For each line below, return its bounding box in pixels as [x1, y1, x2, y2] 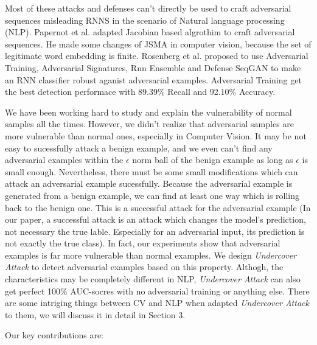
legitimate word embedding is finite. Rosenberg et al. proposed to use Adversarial [5, 49, 308, 62]
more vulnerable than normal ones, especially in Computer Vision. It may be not [5, 129, 307, 142]
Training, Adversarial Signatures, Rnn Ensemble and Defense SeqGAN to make [5, 61, 301, 74]
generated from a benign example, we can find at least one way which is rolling [5, 189, 300, 201]
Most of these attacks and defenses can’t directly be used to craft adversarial [5, 2, 291, 14]
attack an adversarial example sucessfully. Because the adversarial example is [5, 177, 293, 190]
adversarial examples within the [5, 153, 124, 166]
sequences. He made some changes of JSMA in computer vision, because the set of [5, 37, 312, 50]
